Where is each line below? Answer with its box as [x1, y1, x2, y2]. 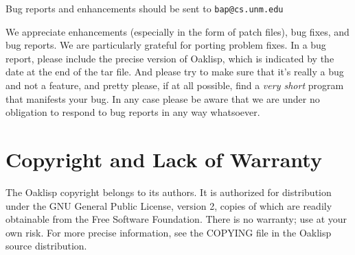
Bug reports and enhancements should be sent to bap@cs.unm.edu [5, 1, 284, 15]
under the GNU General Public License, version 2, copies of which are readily [5, 198, 332, 212]
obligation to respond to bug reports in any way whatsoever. [5, 105, 260, 119]
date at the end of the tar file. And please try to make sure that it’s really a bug [5, 64, 344, 79]
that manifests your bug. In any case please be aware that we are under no [5, 91, 320, 106]
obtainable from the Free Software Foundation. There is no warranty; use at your [5, 212, 347, 226]
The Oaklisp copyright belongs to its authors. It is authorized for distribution [5, 184, 332, 199]
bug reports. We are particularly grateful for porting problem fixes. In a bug [5, 38, 326, 52]
